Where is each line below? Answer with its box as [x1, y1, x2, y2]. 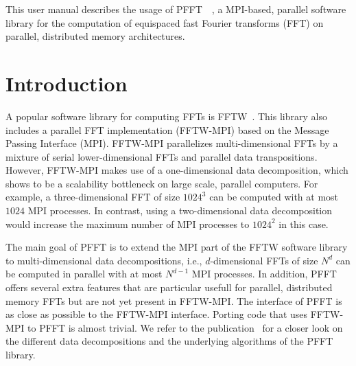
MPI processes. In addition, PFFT [191, 266, 337, 281]
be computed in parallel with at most [5, 266, 163, 281]
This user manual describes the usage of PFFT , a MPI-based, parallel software [5, 2, 346, 16]
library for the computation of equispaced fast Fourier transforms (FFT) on [5, 15, 324, 30]
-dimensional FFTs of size [210, 253, 318, 267]
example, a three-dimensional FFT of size [5, 190, 180, 204]
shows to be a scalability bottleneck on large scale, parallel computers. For [5, 176, 318, 190]
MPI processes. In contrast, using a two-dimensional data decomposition [27, 203, 333, 218]
